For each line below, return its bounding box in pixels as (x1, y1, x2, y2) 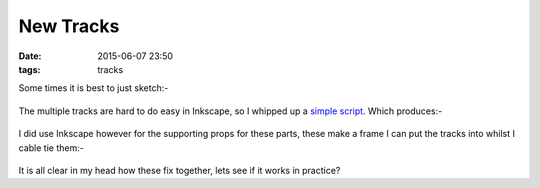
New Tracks (18, 15, 120, 37)
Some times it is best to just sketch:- (18, 82, 169, 94)
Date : (18, 50, 42, 62)
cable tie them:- (18, 141, 84, 154)
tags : (18, 63, 41, 75)
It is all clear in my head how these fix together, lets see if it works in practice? (18, 164, 341, 176)
